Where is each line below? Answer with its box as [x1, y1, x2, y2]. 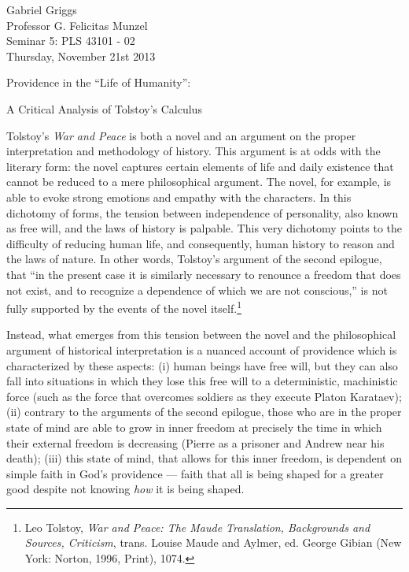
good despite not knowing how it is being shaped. [6, 481, 245, 497]
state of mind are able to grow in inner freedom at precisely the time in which [6, 418, 382, 435]
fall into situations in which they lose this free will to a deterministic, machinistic [6, 373, 398, 389]
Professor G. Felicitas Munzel [6, 17, 148, 33]
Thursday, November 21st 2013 [6, 47, 156, 64]
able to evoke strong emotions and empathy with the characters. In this [6, 188, 352, 205]
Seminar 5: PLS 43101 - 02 [6, 32, 135, 49]
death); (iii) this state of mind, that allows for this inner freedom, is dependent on [6, 450, 402, 466]
